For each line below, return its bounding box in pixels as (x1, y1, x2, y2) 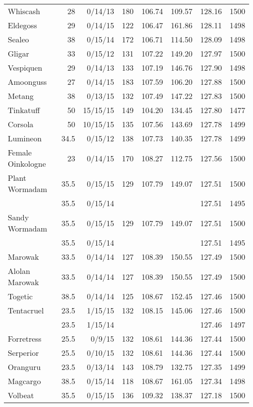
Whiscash (8, 5, 40, 17)
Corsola (8, 118, 34, 130)
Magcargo (8, 375, 41, 387)
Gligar (8, 48, 29, 59)
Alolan (8, 265, 30, 276)
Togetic (8, 291, 33, 302)
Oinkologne (8, 158, 46, 169)
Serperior (8, 347, 39, 358)
